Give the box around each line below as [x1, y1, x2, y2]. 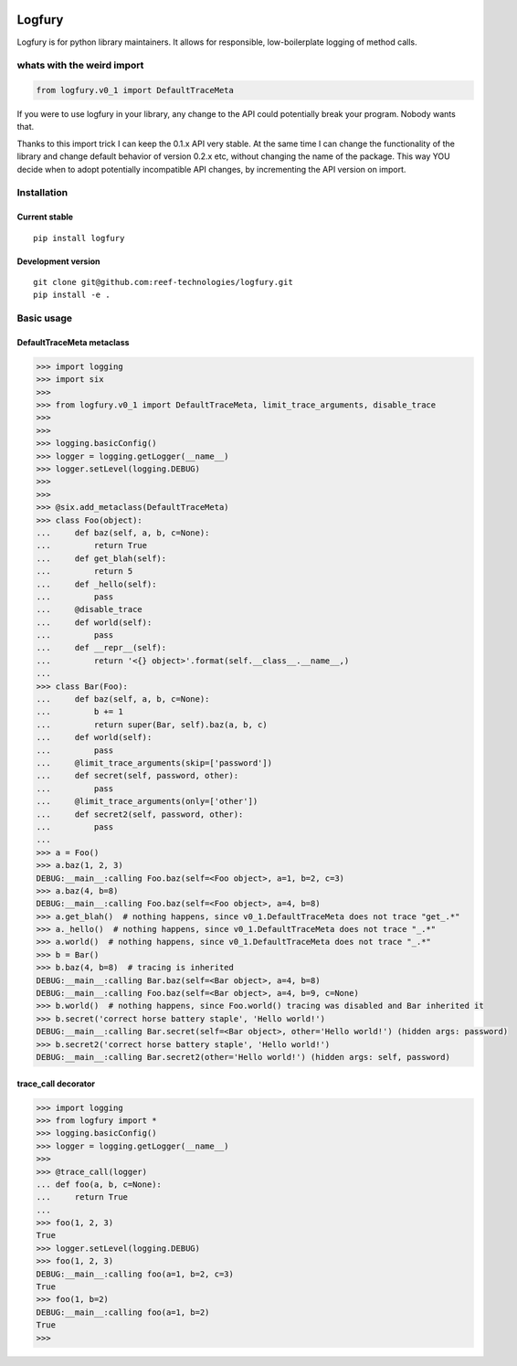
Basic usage [16, 312, 73, 324]
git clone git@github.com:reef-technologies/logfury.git [33, 277, 294, 287]
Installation [16, 186, 69, 199]
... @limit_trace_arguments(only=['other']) [36, 796, 258, 807]
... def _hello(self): [36, 578, 157, 589]
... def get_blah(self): [36, 553, 167, 564]
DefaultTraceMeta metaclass [16, 336, 130, 347]
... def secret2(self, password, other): [36, 809, 244, 820]
